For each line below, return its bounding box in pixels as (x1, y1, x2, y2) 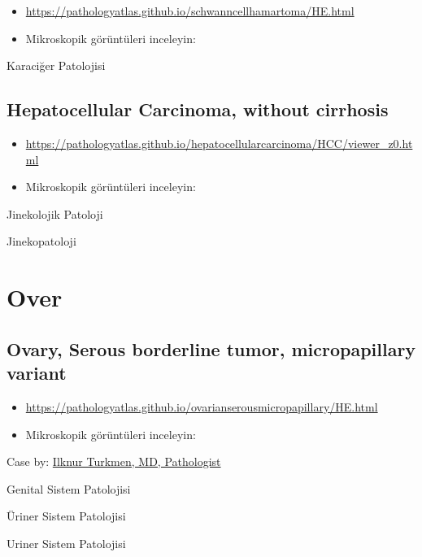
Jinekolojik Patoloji (7, 205, 103, 222)
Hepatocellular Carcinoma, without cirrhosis (7, 97, 389, 122)
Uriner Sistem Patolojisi (7, 534, 126, 551)
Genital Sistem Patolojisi (7, 480, 131, 497)
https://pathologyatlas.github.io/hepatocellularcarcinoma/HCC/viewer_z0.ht (25, 134, 413, 151)
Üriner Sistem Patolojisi (7, 507, 126, 524)
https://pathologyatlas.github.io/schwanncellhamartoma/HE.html (25, 2, 355, 19)
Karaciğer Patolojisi (7, 57, 106, 74)
